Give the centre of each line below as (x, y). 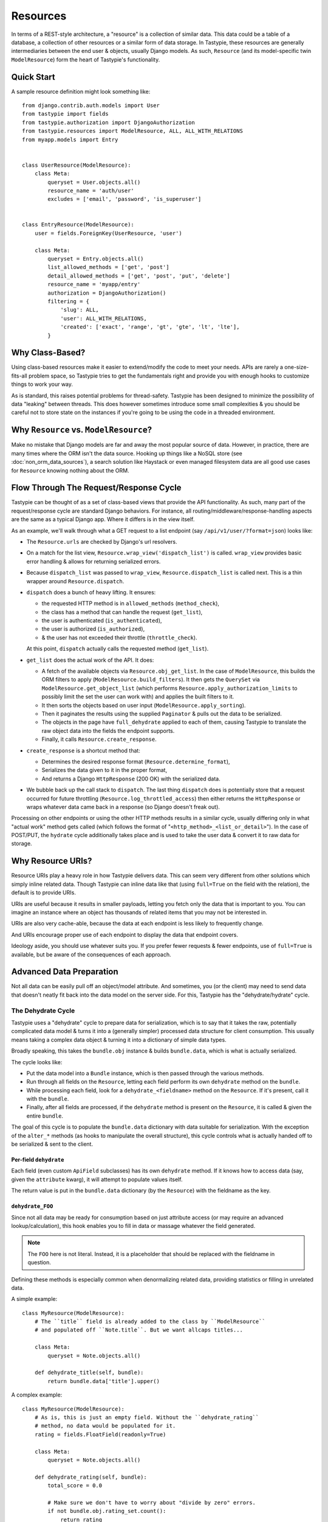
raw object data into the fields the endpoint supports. (108, 731)
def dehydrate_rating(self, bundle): (91, 1477)
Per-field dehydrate (38, 1160)
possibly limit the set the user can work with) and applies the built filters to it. (138, 696)
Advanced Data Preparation (65, 972)
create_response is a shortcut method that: (84, 750)
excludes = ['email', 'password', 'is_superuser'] (125, 199)
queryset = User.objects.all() (94, 182)
